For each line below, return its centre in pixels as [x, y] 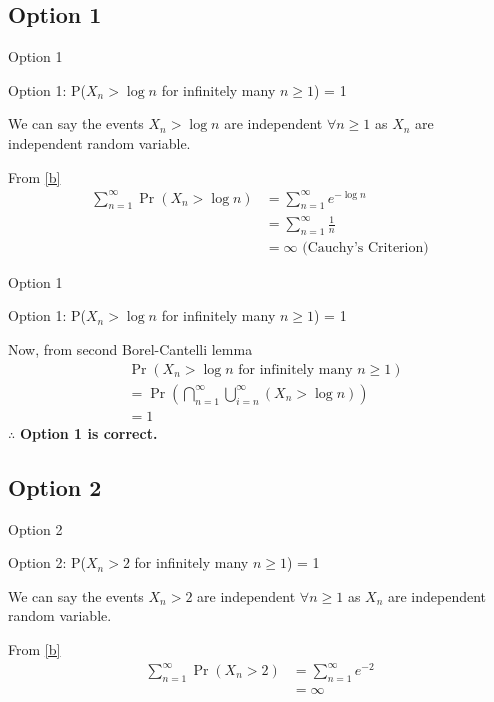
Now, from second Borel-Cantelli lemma [130, 349]
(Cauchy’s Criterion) [365, 247]
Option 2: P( [47, 562]
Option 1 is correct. [88, 432]
